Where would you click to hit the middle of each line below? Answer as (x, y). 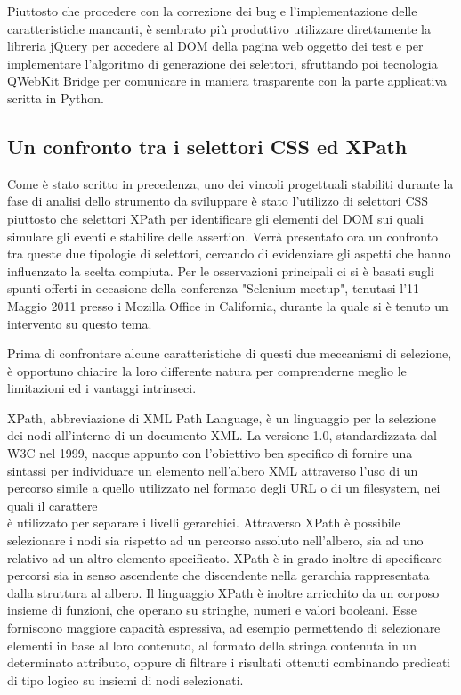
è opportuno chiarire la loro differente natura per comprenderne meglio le (207, 370)
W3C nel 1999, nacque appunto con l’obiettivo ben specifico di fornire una (210, 453)
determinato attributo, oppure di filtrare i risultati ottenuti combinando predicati (229, 662)
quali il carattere (53, 505)
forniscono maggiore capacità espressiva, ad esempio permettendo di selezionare (224, 628)
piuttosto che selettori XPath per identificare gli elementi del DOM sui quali (215, 218)
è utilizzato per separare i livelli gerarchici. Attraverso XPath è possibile (204, 523)
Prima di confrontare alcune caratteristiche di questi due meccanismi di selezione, (230, 353)
